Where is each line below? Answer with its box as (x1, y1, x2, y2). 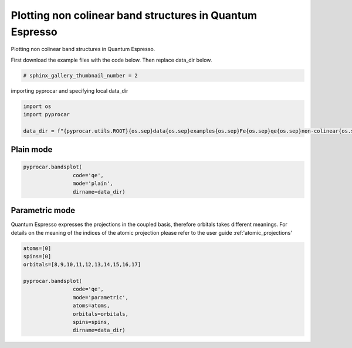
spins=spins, (72, 319, 110, 326)
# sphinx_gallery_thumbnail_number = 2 (23, 72, 138, 79)
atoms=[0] (23, 245, 52, 252)
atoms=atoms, (72, 302, 110, 309)
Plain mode (11, 144, 53, 155)
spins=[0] (23, 253, 52, 259)
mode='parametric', (72, 294, 129, 300)
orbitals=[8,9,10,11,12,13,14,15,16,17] (23, 261, 141, 268)
